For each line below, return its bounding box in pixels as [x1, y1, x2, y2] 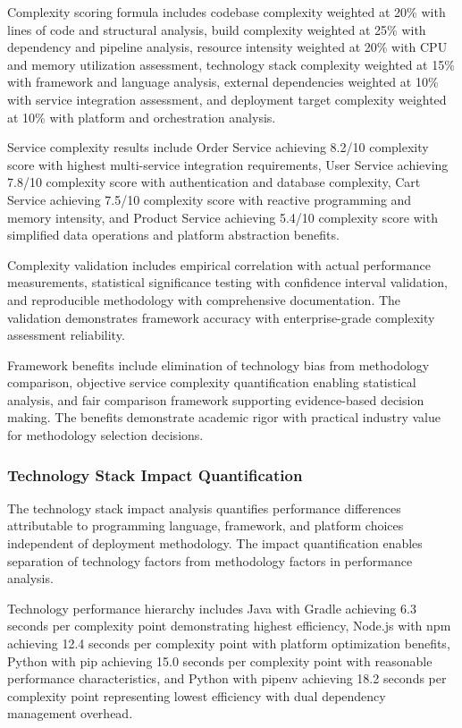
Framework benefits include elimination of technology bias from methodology [7, 355, 430, 374]
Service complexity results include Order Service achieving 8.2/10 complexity [7, 138, 429, 157]
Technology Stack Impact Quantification [7, 463, 303, 486]
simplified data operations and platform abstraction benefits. [7, 225, 340, 244]
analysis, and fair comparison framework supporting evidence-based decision [7, 390, 424, 409]
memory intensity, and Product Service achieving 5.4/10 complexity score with [7, 207, 438, 226]
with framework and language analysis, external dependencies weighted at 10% [7, 72, 439, 91]
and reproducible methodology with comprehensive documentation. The [7, 290, 401, 309]
